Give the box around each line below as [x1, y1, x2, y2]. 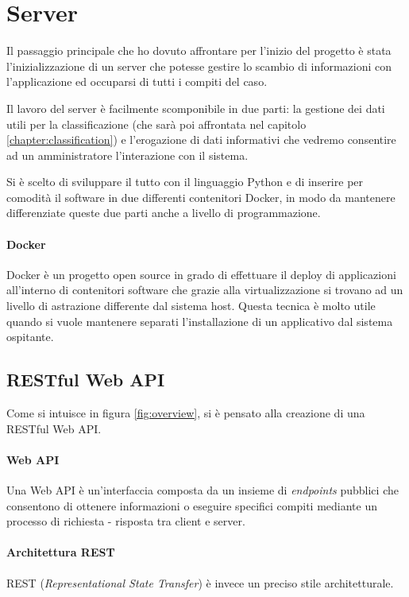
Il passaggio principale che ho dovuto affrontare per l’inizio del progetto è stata [6, 42, 392, 59]
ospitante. [6, 328, 54, 345]
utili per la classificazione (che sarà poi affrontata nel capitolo [6, 115, 307, 132]
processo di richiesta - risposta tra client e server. [6, 513, 245, 529]
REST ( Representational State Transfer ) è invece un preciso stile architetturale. [6, 574, 394, 591]
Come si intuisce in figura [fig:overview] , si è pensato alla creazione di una [6, 405, 365, 421]
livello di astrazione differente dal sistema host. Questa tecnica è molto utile [6, 297, 376, 314]
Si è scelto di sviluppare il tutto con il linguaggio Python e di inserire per [6, 173, 364, 190]
